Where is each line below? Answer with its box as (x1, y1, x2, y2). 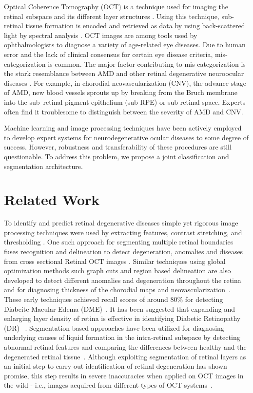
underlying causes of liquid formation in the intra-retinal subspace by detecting (4, 332, 240, 342)
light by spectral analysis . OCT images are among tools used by (4, 30, 197, 40)
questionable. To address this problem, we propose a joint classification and (4, 151, 229, 161)
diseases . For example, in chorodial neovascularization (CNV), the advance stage (4, 77, 246, 88)
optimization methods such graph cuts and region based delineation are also (4, 265, 231, 276)
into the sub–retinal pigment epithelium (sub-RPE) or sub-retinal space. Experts (4, 96, 246, 107)
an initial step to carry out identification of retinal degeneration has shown (4, 361, 227, 371)
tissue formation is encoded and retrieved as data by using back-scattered (25, 20, 245, 31)
